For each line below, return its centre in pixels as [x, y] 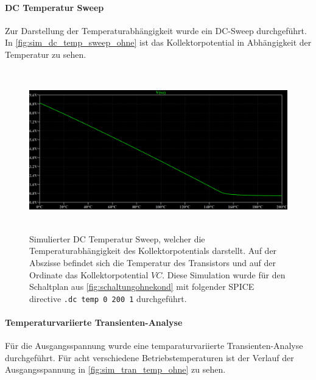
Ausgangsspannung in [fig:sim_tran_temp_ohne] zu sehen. [115, 369]
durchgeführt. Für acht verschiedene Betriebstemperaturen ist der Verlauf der [149, 357]
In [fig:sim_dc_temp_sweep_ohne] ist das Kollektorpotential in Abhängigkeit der [158, 42]
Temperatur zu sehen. [46, 54]
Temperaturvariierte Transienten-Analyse [94, 322]
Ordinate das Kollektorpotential [89, 274]
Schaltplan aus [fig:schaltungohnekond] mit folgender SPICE [142, 287]
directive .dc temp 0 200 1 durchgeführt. [108, 298]
